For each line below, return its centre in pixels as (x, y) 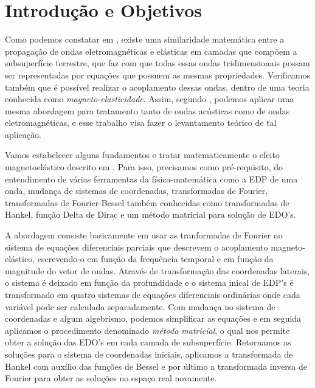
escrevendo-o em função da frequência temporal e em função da (155, 259)
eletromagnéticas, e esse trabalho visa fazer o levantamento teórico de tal (141, 123)
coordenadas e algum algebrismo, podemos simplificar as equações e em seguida (153, 318)
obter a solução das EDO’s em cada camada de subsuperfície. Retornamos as (148, 342)
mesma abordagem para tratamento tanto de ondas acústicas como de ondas (147, 110)
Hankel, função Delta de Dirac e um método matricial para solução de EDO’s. (151, 214)
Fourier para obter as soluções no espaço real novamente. (111, 378)
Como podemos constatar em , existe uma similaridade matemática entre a (145, 39)
